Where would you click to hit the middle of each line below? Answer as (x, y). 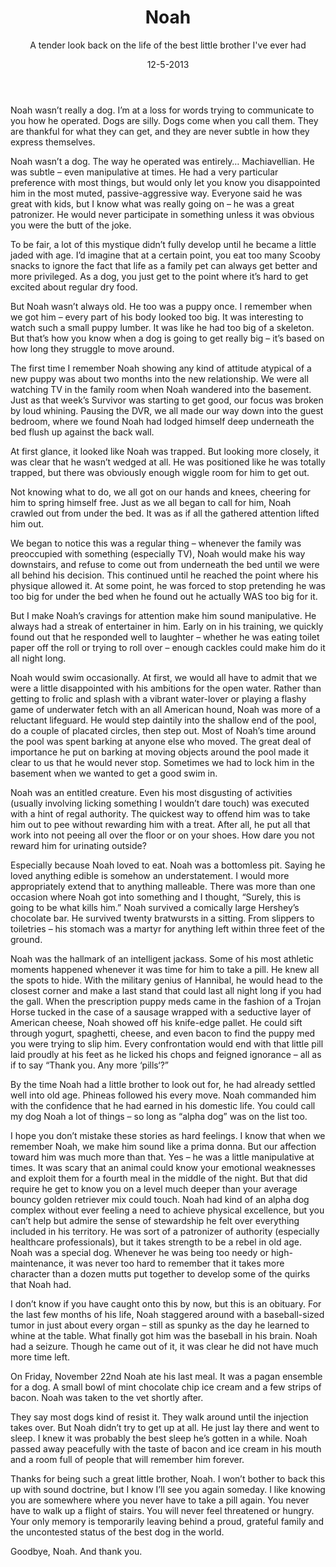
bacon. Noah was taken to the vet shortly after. (107, 1397)
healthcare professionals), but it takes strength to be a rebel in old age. (156, 1242)
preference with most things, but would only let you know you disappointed (165, 182)
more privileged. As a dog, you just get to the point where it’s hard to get (159, 276)
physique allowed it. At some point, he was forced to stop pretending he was (168, 585)
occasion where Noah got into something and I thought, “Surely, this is (156, 897)
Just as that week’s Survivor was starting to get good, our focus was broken (167, 400)
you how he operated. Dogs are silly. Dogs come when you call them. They (164, 120)
